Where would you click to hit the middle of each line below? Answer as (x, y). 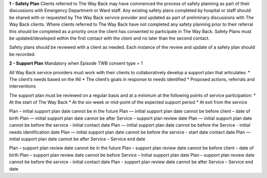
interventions (22, 86)
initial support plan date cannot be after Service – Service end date (77, 139)
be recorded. (22, 54)
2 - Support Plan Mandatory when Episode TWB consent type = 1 (76, 63)
